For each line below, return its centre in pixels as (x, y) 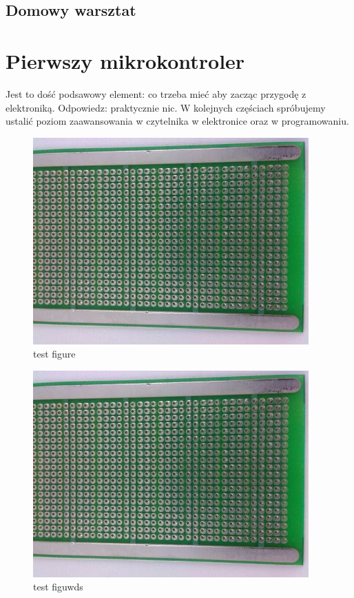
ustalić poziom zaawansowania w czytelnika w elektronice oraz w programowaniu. (177, 121)
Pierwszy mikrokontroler (125, 60)
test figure (54, 354)
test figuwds (58, 587)
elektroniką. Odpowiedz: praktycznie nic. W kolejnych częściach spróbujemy (166, 107)
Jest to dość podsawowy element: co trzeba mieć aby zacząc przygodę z (156, 93)
